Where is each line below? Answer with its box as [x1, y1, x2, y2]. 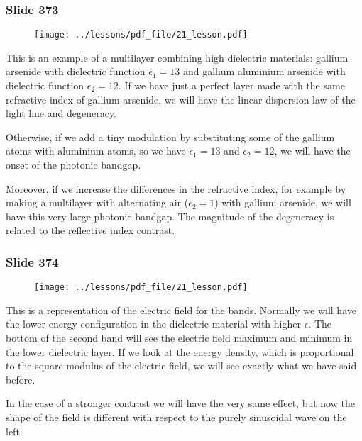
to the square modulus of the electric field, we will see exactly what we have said [6, 358, 357, 373]
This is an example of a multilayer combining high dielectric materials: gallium [6, 50, 349, 65]
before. [6, 372, 35, 386]
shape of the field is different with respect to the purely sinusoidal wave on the [6, 410, 347, 425]
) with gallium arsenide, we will [214, 195, 351, 210]
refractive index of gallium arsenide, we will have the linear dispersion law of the [6, 91, 356, 106]
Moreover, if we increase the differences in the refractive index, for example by [6, 181, 346, 196]
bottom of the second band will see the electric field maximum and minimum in [6, 330, 353, 345]
